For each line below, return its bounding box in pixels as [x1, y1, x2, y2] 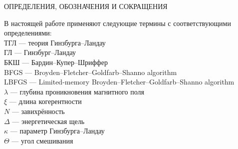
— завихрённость [11, 105, 65, 116]
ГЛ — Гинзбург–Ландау [4, 47, 76, 57]
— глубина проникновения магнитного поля [10, 86, 145, 96]
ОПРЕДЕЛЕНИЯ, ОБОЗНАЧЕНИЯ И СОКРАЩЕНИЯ [4, 1, 168, 11]
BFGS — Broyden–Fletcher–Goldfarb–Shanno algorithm [4, 66, 177, 77]
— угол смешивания [11, 135, 73, 145]
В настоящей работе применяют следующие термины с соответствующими [4, 17, 231, 28]
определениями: [4, 27, 52, 38]
